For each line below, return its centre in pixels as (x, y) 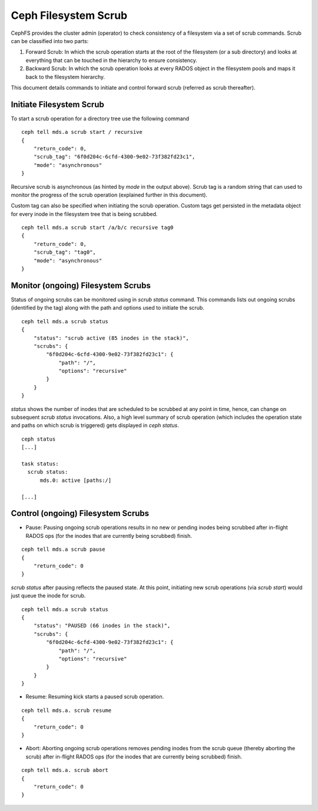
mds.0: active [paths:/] (76, 480)
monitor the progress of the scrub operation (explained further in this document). (109, 195)
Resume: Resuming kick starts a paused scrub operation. (95, 697)
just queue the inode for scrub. (48, 596)
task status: (40, 464)
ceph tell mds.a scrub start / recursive (82, 132)
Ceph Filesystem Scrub (69, 15)
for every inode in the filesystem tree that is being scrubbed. (84, 214)
